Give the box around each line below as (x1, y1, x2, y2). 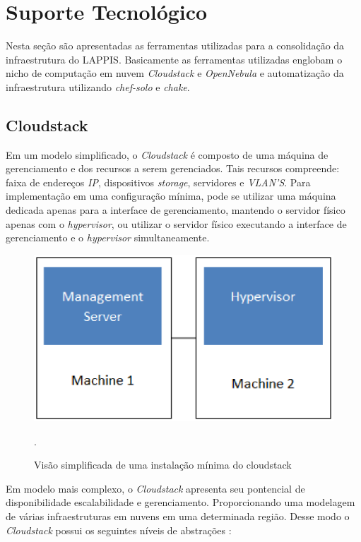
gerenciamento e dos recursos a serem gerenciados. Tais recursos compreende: (6, 161, 340, 176)
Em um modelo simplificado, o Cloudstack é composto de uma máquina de (6, 147, 329, 162)
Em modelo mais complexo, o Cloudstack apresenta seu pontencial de (6, 481, 305, 495)
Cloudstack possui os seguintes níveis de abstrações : (6, 522, 232, 537)
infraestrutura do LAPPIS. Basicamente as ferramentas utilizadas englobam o (6, 52, 343, 66)
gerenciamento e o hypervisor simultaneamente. (6, 230, 210, 245)
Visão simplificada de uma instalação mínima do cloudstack (34, 457, 292, 472)
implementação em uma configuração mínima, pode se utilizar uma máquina (6, 188, 336, 203)
